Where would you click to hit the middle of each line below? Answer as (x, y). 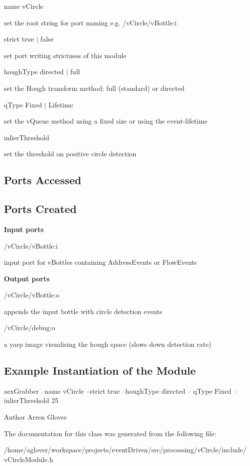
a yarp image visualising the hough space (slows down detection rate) (108, 344)
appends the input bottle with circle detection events (83, 311)
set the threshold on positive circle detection (70, 154)
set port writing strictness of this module (65, 55)
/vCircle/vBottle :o (32, 295)
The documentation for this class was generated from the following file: (110, 433)
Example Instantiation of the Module (100, 371)
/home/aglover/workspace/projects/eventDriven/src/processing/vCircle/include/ (125, 450)
